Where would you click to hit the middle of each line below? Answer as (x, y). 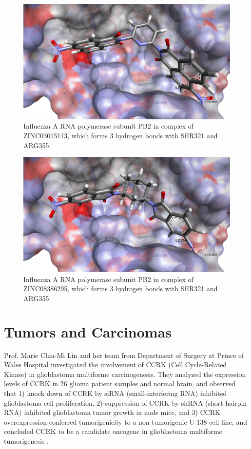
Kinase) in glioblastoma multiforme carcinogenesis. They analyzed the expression (125, 374)
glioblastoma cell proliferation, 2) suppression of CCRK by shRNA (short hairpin (125, 402)
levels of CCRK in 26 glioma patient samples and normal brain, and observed (120, 384)
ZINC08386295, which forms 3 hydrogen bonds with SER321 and (121, 289)
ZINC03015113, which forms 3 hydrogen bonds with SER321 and (121, 136)
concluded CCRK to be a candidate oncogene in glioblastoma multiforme (113, 431)
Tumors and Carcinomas (88, 331)
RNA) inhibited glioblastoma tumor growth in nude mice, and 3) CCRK (112, 412)
